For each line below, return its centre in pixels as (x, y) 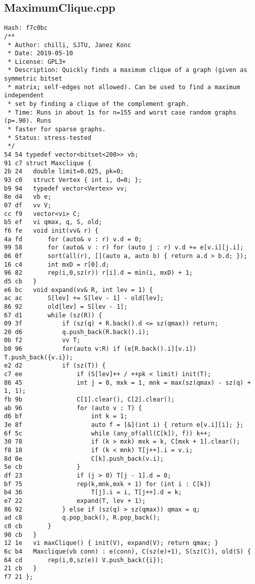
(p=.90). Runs (28, 121)
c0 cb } (28, 526)
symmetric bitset (33, 79)
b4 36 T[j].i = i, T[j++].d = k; (93, 492)
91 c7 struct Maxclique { (48, 163)
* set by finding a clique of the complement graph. (99, 104)
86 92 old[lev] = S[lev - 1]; (66, 306)
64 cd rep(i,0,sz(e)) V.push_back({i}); (84, 560)
